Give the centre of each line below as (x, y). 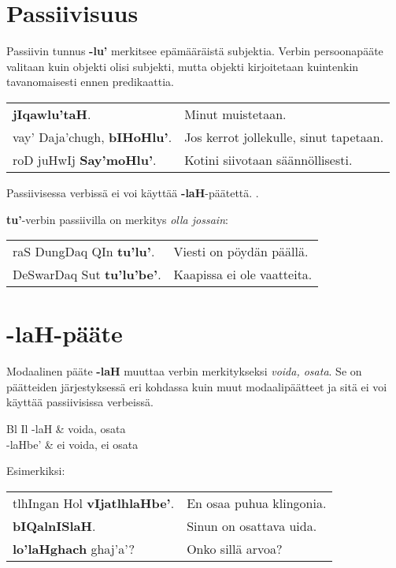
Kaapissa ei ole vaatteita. (243, 275)
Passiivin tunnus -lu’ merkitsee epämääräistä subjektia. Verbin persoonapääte (195, 51)
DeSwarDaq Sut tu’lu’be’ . (87, 275)
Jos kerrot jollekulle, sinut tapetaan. (284, 136)
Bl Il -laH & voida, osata (66, 428)
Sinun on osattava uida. (252, 525)
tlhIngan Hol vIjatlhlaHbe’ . (94, 503)
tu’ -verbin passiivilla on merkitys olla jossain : (117, 219)
